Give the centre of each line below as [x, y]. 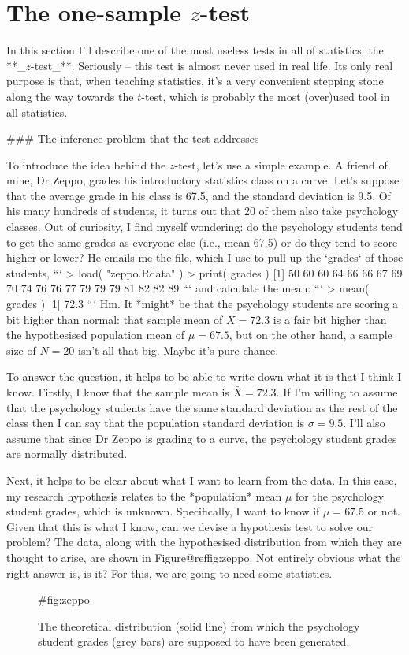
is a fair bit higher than [330, 319]
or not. [384, 511]
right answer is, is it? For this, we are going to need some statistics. [169, 573]
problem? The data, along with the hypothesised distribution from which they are [204, 542]
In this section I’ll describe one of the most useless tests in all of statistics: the [195, 50]
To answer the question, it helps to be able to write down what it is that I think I [204, 376]
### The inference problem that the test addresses [133, 138]
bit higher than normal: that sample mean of [115, 319]
